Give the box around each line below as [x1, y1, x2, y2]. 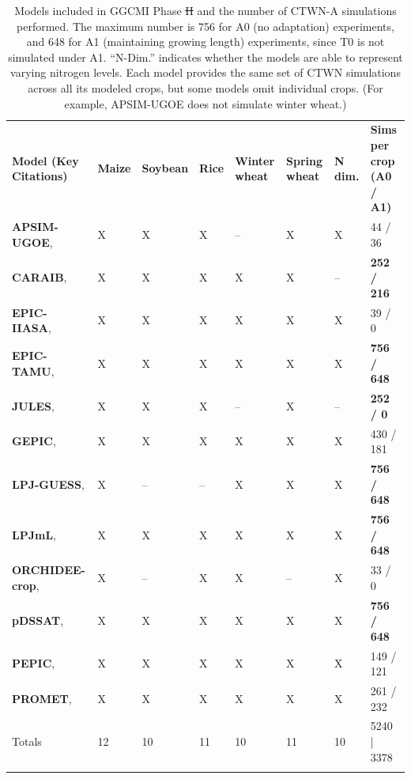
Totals [12, 733, 42, 750]
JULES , [12, 397, 55, 414]
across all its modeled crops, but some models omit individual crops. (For [28, 79, 383, 96]
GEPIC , [12, 433, 56, 449]
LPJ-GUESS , [12, 475, 85, 492]
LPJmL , [12, 526, 57, 543]
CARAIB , [12, 269, 67, 286]
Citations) [12, 168, 68, 184]
